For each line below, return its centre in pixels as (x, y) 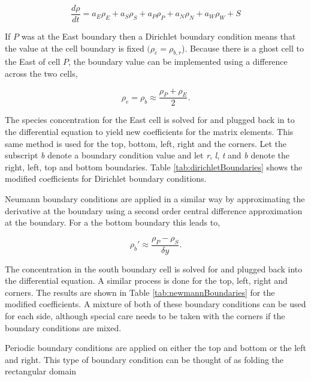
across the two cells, (41, 73)
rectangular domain (41, 371)
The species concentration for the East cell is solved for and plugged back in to (150, 120)
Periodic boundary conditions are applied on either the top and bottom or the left (155, 348)
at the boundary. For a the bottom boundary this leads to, (113, 222)
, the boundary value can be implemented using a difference (178, 61)
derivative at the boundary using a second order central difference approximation (154, 210)
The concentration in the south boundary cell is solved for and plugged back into (154, 268)
